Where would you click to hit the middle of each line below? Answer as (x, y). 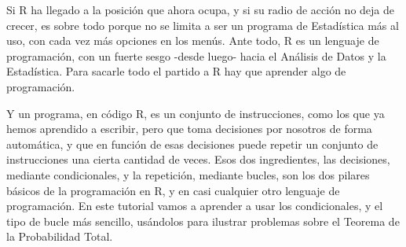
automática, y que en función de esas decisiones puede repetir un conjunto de (192, 144)
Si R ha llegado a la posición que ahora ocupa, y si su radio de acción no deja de (201, 9)
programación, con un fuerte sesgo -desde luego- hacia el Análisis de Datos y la (196, 55)
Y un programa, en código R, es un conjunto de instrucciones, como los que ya (196, 113)
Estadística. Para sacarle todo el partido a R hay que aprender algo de (176, 71)
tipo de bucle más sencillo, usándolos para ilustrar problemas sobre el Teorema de (203, 221)
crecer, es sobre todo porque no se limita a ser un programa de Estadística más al (203, 25)
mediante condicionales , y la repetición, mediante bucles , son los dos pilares (188, 174)
